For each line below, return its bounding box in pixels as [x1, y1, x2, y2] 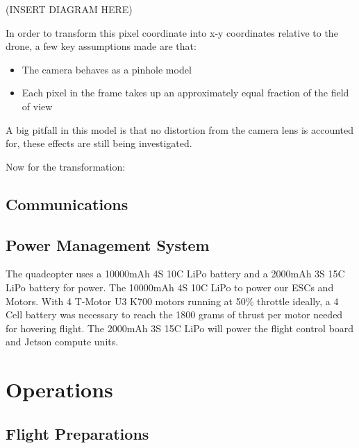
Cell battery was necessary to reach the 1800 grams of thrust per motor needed [6, 307, 343, 322]
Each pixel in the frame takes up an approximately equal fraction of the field [22, 85, 349, 100]
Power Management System [6, 234, 210, 255]
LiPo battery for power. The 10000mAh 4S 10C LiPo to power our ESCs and [6, 279, 334, 294]
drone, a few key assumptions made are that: [6, 39, 197, 53]
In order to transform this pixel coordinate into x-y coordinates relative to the [6, 25, 338, 40]
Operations [6, 375, 113, 404]
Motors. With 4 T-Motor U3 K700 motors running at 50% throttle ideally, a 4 [6, 293, 339, 308]
